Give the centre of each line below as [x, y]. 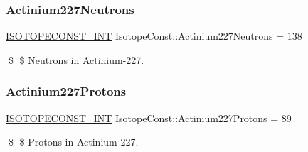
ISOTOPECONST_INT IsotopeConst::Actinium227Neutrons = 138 [154, 36]
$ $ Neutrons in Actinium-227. [76, 59]
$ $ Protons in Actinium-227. [73, 142]
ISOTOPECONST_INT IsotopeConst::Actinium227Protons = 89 [149, 118]
